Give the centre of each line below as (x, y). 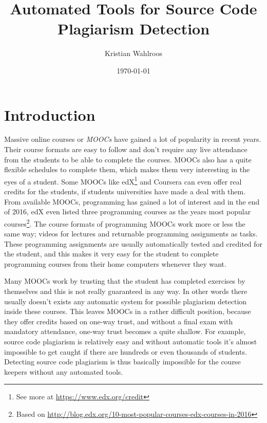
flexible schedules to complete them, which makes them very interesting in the (127, 169)
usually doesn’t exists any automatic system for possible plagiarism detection (126, 301)
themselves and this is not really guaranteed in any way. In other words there (126, 291)
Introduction (50, 114)
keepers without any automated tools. (64, 371)
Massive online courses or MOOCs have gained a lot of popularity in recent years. (133, 139)
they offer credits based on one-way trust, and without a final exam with (119, 321)
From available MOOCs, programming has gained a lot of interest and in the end (132, 201)
